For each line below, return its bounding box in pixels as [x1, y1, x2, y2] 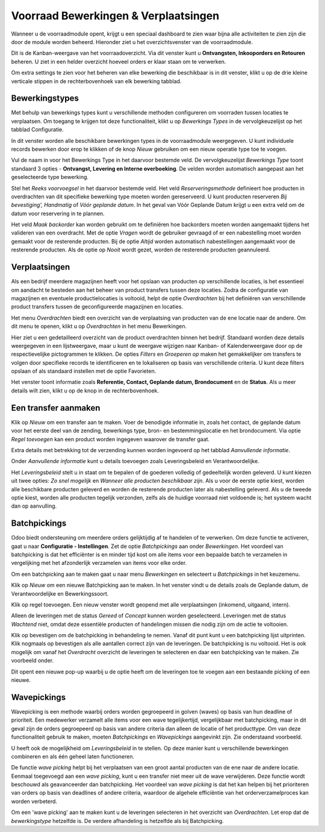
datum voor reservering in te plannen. [11, 210, 105, 217]
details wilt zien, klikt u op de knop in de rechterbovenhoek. [11, 386, 159, 394]
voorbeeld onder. [11, 657, 54, 664]
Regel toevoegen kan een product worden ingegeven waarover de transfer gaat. [11, 435, 210, 443]
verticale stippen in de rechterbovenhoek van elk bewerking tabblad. [11, 77, 182, 84]
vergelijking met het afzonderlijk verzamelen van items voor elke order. [11, 559, 187, 567]
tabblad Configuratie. [11, 126, 64, 133]
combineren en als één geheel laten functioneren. [11, 752, 135, 760]
